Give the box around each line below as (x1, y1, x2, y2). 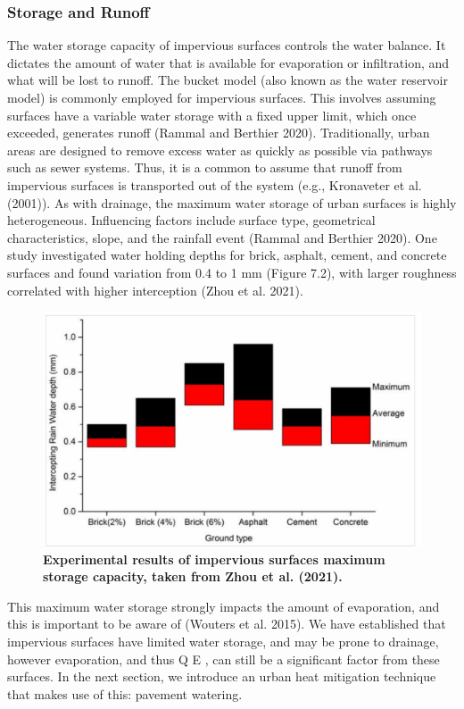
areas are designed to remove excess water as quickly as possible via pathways (7, 140, 433, 159)
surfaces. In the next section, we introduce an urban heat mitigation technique (7, 667, 436, 686)
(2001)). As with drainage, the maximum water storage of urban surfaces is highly (7, 193, 457, 212)
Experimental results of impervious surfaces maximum (43, 549, 385, 568)
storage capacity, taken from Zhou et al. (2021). (43, 567, 343, 586)
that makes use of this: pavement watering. (7, 684, 243, 703)
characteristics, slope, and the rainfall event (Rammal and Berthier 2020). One (7, 228, 437, 246)
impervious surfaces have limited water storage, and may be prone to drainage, (7, 632, 439, 651)
